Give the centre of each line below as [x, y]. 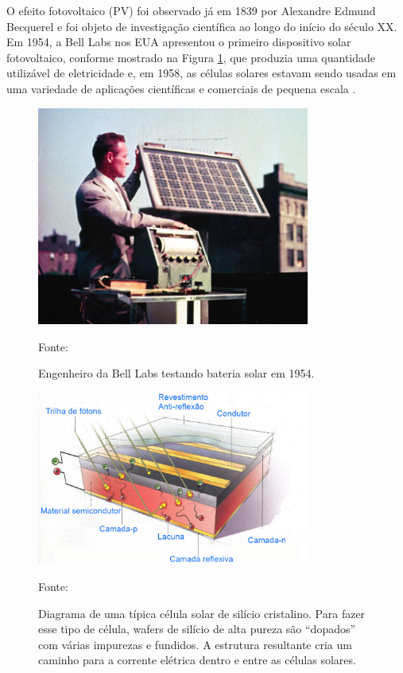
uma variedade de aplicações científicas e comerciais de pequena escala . [181, 88]
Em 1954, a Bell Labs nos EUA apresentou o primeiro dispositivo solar [179, 42]
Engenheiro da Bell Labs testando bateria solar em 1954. [176, 373]
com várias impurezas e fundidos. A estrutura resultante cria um [195, 644]
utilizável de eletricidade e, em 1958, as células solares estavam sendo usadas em [201, 73]
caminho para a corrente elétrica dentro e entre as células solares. [197, 660]
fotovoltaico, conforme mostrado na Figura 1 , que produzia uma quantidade [191, 57]
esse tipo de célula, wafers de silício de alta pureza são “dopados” [197, 629]
